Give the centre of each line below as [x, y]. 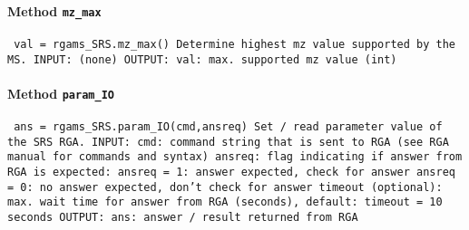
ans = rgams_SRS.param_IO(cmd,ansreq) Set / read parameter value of [228, 127]
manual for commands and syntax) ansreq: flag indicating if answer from [235, 157]
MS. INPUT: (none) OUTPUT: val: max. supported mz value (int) [202, 59]
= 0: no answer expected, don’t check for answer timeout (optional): [225, 187]
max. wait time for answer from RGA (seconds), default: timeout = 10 [225, 202]
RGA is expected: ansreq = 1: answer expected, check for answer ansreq [231, 172]
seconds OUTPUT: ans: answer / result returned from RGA [183, 217]
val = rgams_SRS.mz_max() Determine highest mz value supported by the [234, 44]
